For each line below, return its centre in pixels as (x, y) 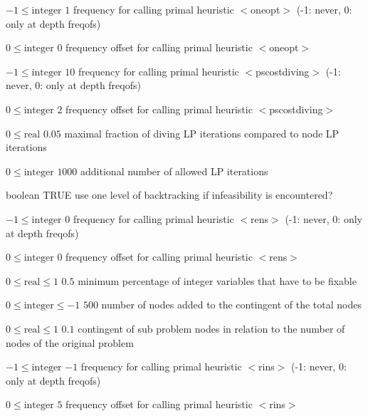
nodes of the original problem (70, 342)
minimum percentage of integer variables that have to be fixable (217, 280)
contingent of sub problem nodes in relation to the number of (211, 328)
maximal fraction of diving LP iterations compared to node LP (202, 133)
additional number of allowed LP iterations (174, 171)
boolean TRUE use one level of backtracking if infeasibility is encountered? (169, 195)
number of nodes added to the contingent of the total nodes (231, 305)
